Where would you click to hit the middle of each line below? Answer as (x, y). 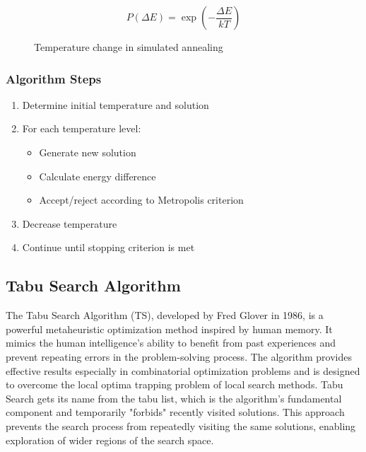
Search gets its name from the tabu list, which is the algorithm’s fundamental (174, 398)
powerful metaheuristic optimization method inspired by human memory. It (169, 329)
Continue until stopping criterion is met (108, 247)
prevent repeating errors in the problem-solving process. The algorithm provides (179, 356)
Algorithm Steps (54, 78)
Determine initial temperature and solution (116, 104)
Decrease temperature (70, 223)
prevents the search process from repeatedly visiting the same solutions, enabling (181, 425)
